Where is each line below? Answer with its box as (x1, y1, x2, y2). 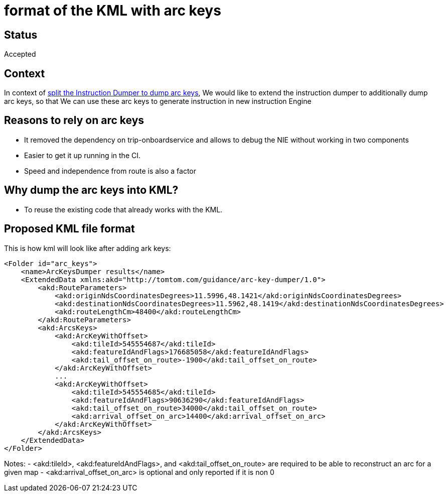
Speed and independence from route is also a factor (24, 166, 197, 175)
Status (4, 28, 38, 41)
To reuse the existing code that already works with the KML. (24, 205, 223, 214)
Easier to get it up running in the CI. (24, 151, 141, 160)
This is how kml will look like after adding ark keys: (4, 243, 171, 253)
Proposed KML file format (4, 222, 135, 235)
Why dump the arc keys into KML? (4, 184, 179, 197)
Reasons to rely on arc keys (4, 114, 144, 127)
